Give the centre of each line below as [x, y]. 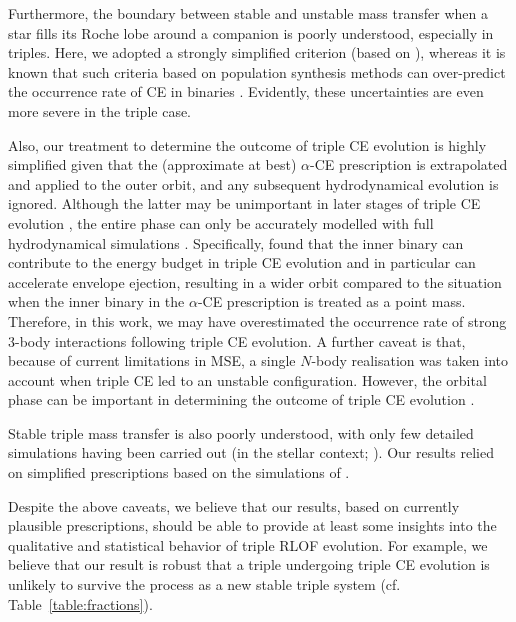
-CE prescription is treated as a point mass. [331, 301]
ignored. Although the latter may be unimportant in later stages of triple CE [244, 203]
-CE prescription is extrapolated [409, 164]
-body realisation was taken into [410, 360]
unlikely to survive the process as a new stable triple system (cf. [204, 584]
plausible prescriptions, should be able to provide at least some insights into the [252, 525]
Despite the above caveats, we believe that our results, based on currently [234, 505]
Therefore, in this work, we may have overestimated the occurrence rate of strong [257, 320]
